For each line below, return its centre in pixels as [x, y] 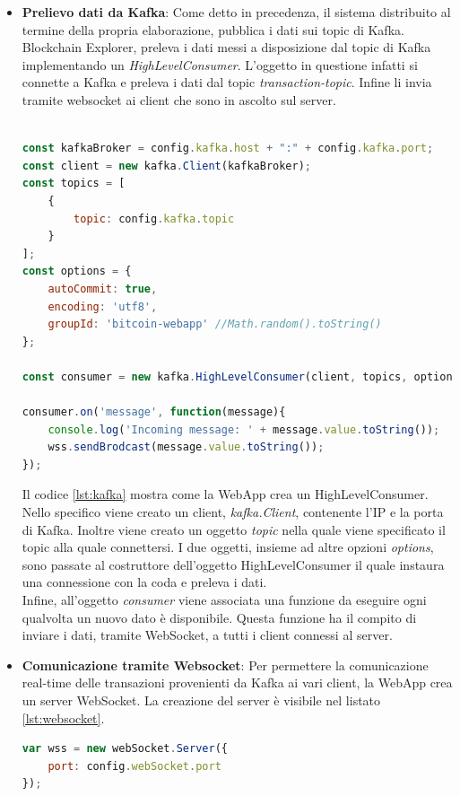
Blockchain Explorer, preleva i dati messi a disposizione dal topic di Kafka [226, 47]
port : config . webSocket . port [135, 766]
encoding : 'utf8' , [103, 306]
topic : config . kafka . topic [154, 219]
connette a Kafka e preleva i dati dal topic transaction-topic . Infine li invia [227, 82]
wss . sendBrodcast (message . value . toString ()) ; [186, 447]
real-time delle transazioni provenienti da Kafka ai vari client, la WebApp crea [237, 682]
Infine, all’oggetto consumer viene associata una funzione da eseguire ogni [224, 599]
